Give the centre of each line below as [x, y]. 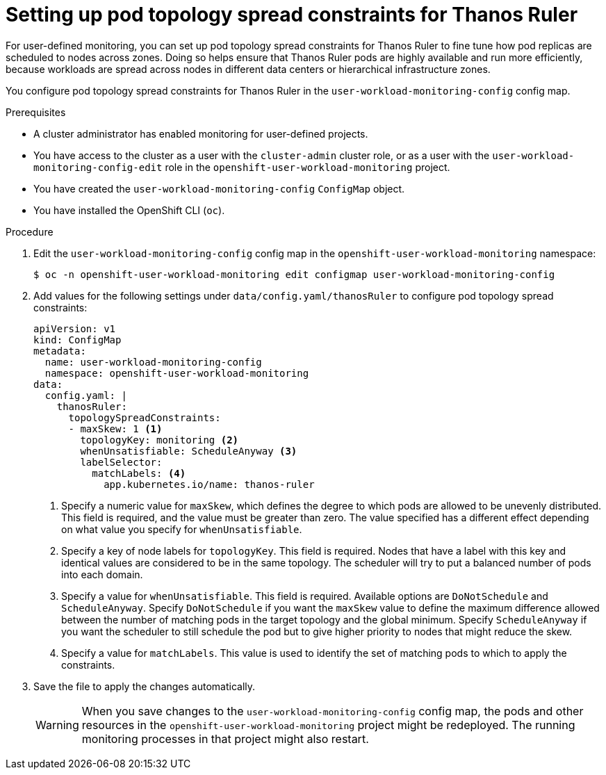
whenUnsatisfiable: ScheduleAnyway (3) [189, 451]
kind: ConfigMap [77, 340]
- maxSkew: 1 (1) [115, 429]
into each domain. [102, 574]
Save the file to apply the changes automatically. [145, 686]
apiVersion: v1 [75, 328]
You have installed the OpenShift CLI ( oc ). [129, 210]
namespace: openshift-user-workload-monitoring [177, 373]
